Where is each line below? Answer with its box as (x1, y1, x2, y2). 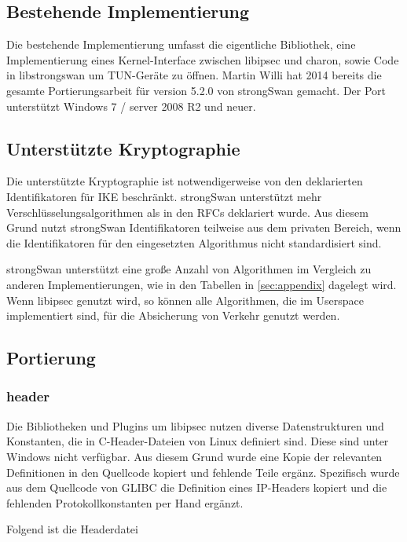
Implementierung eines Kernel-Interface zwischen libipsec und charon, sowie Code (6, 51, 399, 68)
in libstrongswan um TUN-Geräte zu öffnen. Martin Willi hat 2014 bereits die (6, 67, 382, 83)
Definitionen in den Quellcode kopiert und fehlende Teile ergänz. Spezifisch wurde (6, 463, 400, 480)
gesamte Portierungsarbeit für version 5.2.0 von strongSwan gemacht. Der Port (6, 82, 387, 98)
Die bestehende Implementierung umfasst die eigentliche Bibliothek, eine (6, 36, 356, 53)
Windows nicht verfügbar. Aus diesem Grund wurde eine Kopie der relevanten (6, 448, 383, 464)
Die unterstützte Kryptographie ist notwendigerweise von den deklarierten (6, 173, 363, 189)
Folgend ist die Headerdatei (6, 521, 138, 537)
